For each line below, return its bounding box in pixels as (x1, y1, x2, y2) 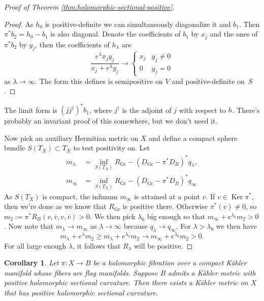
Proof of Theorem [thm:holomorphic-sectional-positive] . (4, 2, 175, 12)
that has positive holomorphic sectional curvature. (4, 287, 158, 298)
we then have (216, 221, 257, 231)
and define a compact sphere (149, 132, 238, 143)
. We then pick (90, 210, 136, 221)
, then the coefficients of (35, 39, 110, 49)
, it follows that (73, 240, 121, 251)
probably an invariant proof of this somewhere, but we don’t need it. (4, 115, 218, 126)
